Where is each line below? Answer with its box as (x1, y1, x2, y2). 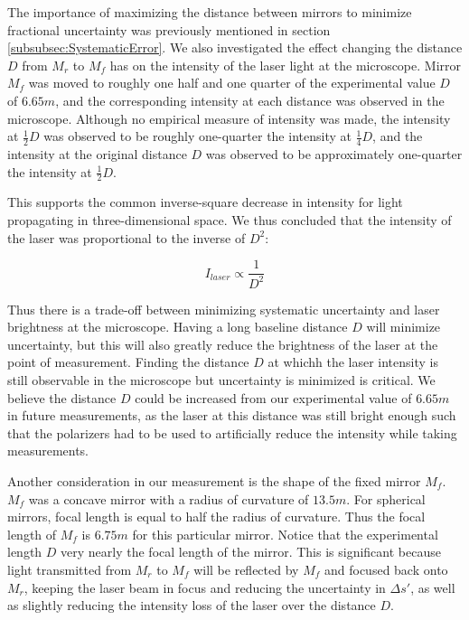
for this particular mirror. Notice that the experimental (132, 524, 438, 543)
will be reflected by (193, 559, 299, 578)
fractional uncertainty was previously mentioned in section (7, 20, 331, 39)
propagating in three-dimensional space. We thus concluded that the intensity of (7, 211, 452, 229)
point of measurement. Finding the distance (7, 352, 249, 371)
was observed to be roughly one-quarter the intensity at (43, 127, 352, 146)
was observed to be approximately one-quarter (205, 144, 463, 163)
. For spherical (346, 489, 426, 508)
